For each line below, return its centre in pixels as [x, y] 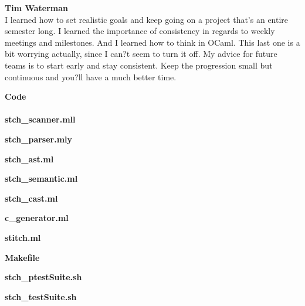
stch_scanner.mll [40, 119]
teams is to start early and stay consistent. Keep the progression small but [139, 65]
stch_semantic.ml [41, 178]
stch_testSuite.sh [41, 296]
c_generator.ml [37, 218]
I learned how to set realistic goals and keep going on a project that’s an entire [147, 19]
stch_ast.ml [29, 159]
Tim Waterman [37, 8]
